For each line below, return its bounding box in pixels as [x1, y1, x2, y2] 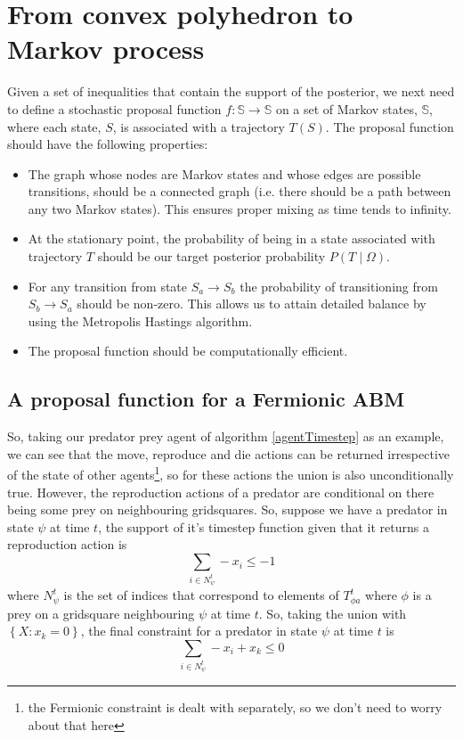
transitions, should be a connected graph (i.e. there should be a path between [28, 182, 451, 201]
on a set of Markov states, [275, 99, 418, 118]
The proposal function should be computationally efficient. [28, 341, 348, 360]
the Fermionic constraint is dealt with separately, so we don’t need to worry [28, 698, 443, 717]
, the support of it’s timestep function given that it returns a [98, 517, 429, 536]
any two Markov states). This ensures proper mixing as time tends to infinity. [28, 199, 451, 218]
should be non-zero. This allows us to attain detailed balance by [77, 294, 426, 313]
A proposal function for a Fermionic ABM [7, 385, 405, 413]
